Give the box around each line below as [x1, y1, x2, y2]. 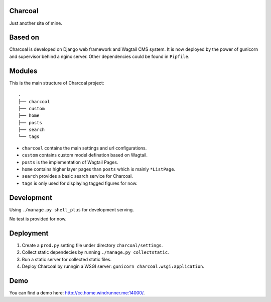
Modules [9, 66, 38, 75]
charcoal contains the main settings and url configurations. [22, 145, 147, 151]
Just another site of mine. [9, 20, 62, 26]
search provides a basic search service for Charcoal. [22, 173, 133, 179]
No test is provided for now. [9, 216, 67, 222]
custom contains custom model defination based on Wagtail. [22, 152, 148, 158]
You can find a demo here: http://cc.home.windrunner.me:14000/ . [9, 290, 145, 296]
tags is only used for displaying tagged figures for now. [22, 180, 138, 186]
